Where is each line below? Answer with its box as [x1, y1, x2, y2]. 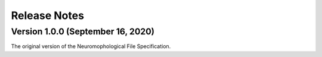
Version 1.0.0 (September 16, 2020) [11, 26, 155, 37]
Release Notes [11, 9, 85, 22]
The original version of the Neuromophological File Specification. [11, 43, 171, 50]
